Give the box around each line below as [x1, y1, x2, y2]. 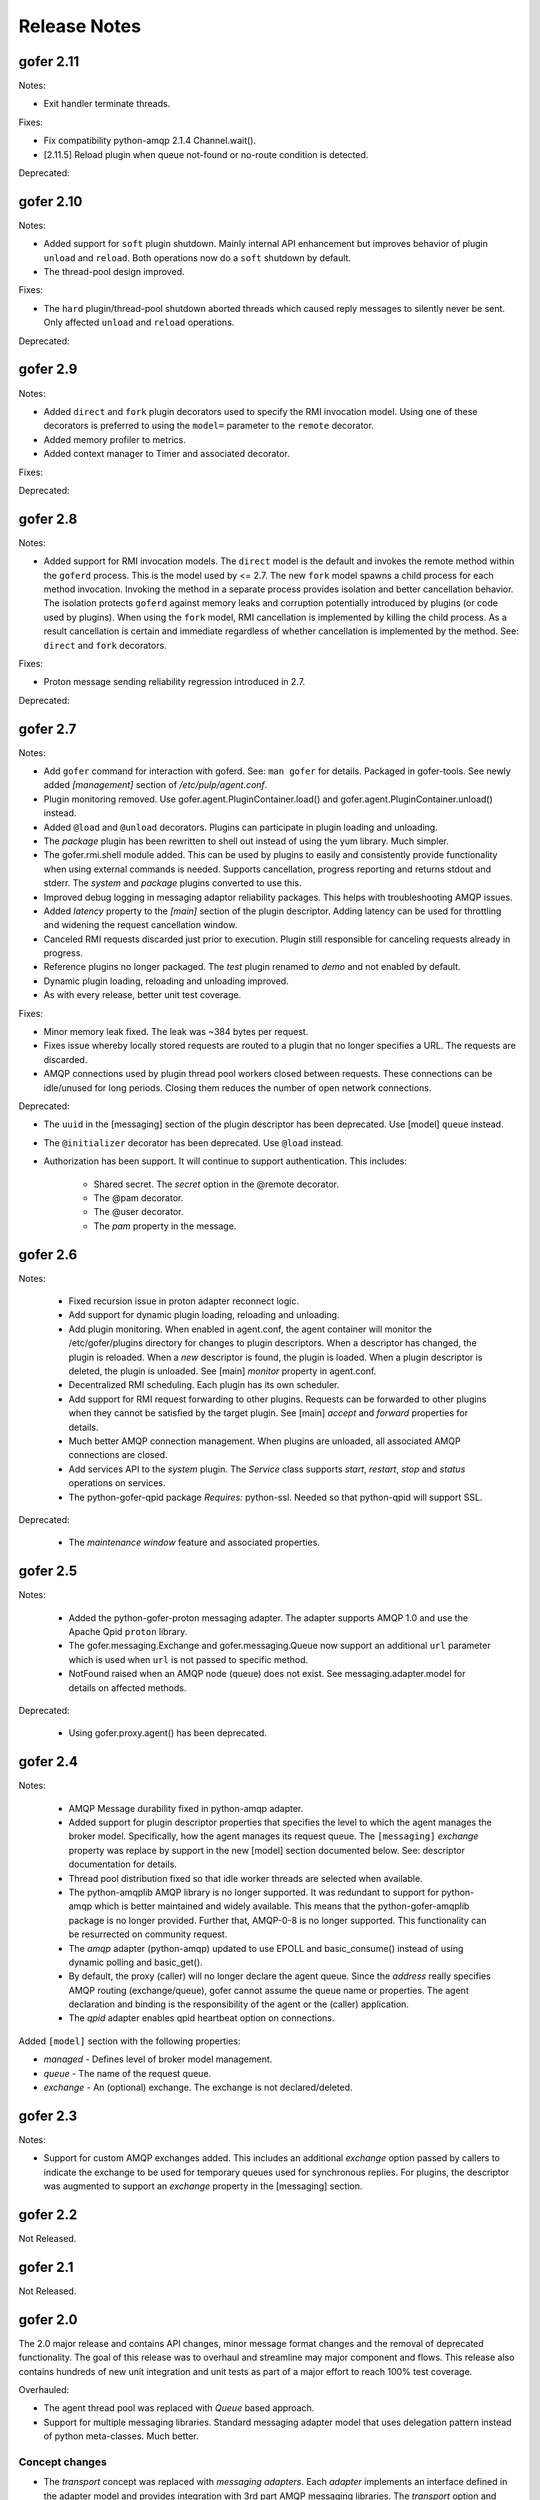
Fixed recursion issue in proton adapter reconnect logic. [68, 1295, 300, 1307]
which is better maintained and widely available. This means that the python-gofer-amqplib [94, 1900, 470, 1912]
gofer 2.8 [18, 510, 78, 527]
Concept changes [18, 2455, 107, 2469]
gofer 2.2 [18, 2206, 78, 2223]
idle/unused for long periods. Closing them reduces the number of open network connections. [43, 1081, 432, 1094]
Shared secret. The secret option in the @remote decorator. [93, 1178, 340, 1190]
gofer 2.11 [18, 53, 80, 70]
